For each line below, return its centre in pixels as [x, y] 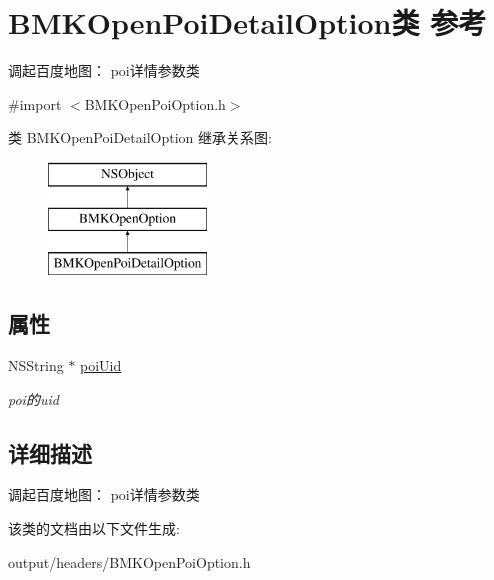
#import [35, 103]
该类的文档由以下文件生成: [94, 528]
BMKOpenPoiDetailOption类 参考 [247, 22]
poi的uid [33, 398]
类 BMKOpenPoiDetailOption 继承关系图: [140, 137]
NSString [36, 365]
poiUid [101, 365]
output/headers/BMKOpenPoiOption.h [129, 561]
